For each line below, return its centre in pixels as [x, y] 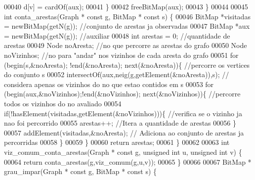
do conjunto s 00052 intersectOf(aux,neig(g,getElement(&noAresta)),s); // [117, 74]
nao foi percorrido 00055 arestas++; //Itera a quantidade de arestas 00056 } [120, 123]
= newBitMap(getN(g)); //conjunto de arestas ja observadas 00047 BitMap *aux [127, 26]
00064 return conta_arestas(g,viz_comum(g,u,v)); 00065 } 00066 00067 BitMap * [128, 161]
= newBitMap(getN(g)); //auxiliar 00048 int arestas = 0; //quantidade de [117, 35]
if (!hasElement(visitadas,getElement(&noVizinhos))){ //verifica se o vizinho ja [123, 113]
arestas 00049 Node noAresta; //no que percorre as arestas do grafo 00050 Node [126, 45]
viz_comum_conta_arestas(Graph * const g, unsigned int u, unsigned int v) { [123, 152]
